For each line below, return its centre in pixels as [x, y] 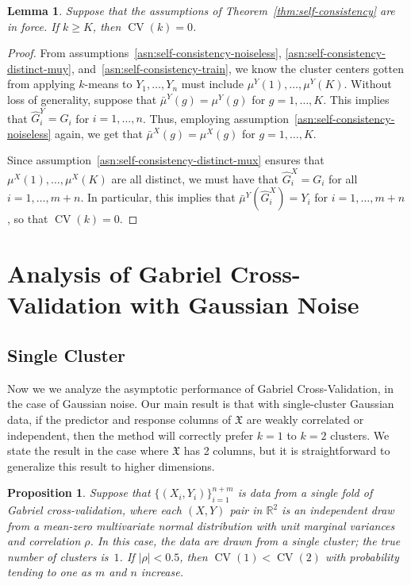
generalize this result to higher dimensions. [111, 466]
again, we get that [99, 133]
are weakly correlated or [305, 419]
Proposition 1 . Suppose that [79, 493]
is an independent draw [338, 510]
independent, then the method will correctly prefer [131, 435]
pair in [246, 510]
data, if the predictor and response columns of [119, 419]
